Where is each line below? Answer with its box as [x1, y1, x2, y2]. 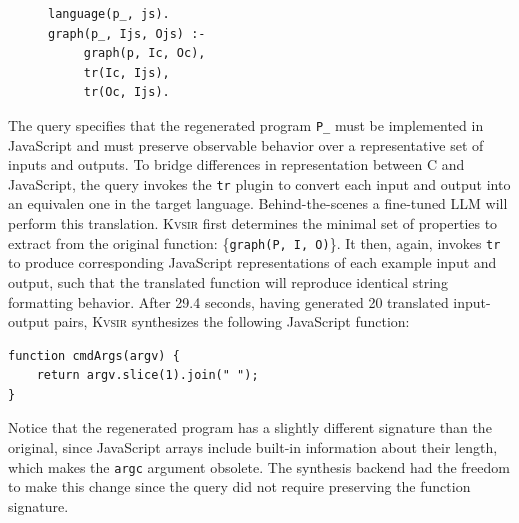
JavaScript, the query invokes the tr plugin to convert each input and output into [8, 173, 511, 194]
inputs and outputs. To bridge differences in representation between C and [8, 154, 465, 175]
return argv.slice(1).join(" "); [36, 368, 259, 383]
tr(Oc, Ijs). [83, 85, 170, 100]
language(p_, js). [48, 7, 170, 21]
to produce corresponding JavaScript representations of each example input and [8, 252, 497, 273]
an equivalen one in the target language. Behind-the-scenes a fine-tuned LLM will [8, 193, 508, 214]
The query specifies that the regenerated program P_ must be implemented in [8, 114, 484, 135]
